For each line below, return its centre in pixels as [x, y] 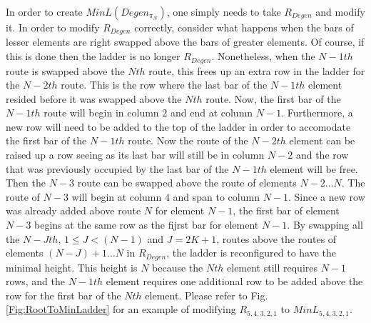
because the [178, 267]
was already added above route [73, 210]
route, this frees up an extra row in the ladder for [257, 70]
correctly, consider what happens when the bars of [244, 27]
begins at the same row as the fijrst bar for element [147, 225]
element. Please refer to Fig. [207, 295]
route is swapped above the [65, 70]
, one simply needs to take [224, 11]
